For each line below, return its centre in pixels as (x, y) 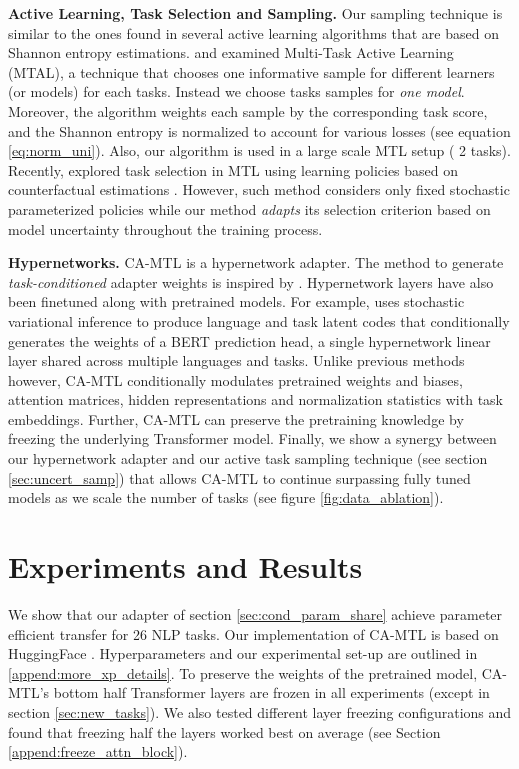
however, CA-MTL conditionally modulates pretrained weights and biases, (235, 379)
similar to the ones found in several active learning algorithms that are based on (253, 32)
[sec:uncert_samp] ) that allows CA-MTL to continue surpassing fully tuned (239, 477)
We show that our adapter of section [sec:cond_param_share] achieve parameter (255, 613)
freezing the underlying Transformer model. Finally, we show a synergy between (252, 438)
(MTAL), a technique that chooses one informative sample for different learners (251, 71)
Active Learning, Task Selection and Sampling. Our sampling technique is (255, 13)
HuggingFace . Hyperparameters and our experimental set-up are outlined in (243, 653)
